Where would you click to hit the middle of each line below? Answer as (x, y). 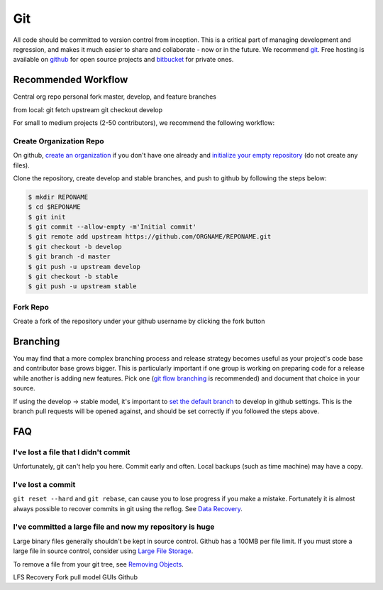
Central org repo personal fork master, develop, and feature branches (115, 97)
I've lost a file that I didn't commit (72, 452)
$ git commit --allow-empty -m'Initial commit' (112, 227)
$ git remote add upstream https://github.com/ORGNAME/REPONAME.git (150, 237)
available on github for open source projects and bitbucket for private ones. (123, 60)
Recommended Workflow (71, 80)
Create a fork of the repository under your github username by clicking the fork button (139, 321)
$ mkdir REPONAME (58, 197)
